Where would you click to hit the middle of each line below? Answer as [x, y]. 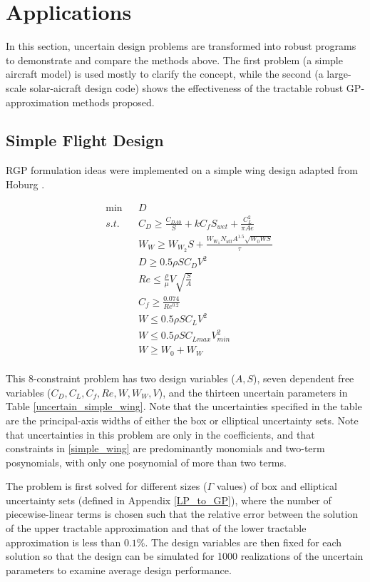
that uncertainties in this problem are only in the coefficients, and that [160, 434]
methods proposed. [113, 102]
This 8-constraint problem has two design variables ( [120, 378]
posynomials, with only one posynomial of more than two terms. [146, 462]
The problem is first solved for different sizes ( [107, 486]
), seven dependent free [304, 378]
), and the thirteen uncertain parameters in [253, 392]
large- [339, 74]
